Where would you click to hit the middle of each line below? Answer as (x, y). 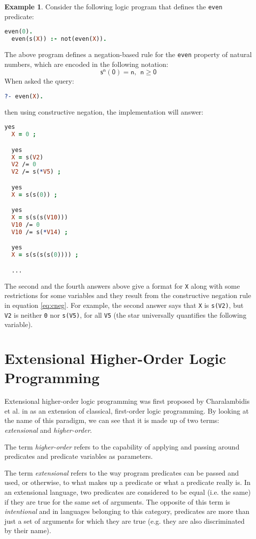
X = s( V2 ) (27, 157)
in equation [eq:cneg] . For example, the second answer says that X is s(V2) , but (124, 305)
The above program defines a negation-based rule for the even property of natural (128, 54)
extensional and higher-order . (48, 430)
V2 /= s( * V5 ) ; (36, 172)
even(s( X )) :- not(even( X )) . (59, 39)
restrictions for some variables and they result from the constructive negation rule (128, 295)
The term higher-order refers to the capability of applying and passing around (122, 446)
